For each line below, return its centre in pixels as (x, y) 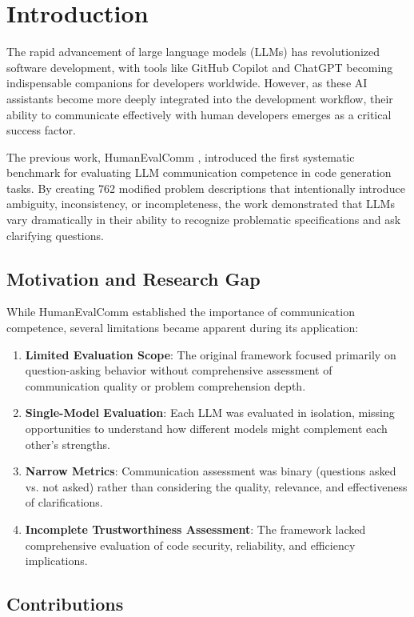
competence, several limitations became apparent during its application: (183, 328)
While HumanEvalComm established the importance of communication (181, 312)
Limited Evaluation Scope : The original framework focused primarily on (211, 354)
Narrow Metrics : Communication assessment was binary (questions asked (211, 471)
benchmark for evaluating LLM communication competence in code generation (199, 172)
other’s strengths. (68, 444)
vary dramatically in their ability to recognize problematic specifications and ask (204, 220)
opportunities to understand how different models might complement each (206, 429)
